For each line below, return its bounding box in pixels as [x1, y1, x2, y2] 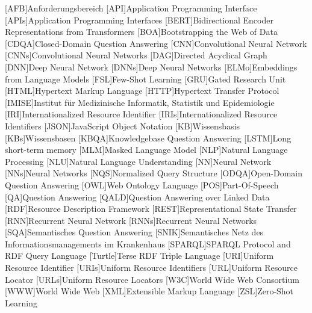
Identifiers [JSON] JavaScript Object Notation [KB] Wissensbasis [5, 119, 240, 132]
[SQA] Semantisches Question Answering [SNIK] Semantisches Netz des [5, 226, 264, 238]
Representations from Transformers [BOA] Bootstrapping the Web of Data [5, 25, 278, 38]
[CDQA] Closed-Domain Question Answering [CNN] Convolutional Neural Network [5, 37, 307, 49]
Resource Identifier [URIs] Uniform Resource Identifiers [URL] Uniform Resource [5, 261, 298, 274]
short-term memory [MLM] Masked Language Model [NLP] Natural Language [5, 143, 288, 156]
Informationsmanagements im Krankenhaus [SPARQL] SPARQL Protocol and [5, 237, 291, 250]
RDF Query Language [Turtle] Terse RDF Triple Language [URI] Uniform [5, 249, 274, 262]
